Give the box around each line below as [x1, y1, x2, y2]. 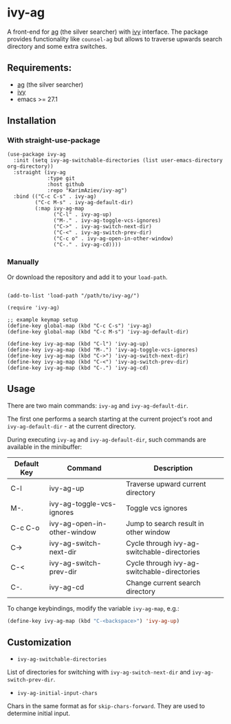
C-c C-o [10, 523, 40, 532]
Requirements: [7, 62, 72, 74]
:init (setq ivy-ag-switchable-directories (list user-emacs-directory [13, 157, 223, 164]
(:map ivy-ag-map [34, 205, 85, 212]
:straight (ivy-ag [13, 169, 67, 176]
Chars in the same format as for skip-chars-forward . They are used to [7, 702, 206, 710]
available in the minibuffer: [7, 442, 82, 451]
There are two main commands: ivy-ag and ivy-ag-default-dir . [7, 401, 189, 410]
